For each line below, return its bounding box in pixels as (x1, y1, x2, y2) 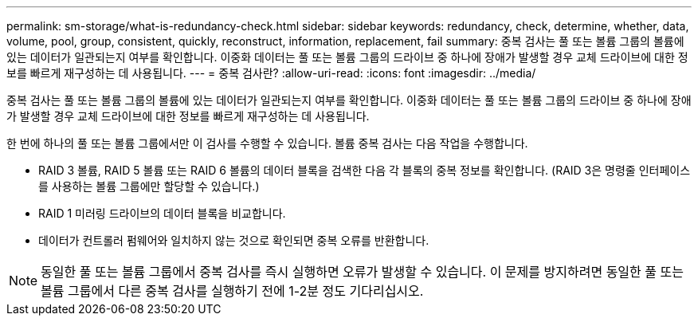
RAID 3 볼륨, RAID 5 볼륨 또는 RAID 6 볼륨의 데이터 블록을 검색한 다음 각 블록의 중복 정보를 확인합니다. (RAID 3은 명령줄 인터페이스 (38, 163, 691, 177)
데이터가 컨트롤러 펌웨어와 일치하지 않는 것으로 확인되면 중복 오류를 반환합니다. (38, 234, 429, 247)
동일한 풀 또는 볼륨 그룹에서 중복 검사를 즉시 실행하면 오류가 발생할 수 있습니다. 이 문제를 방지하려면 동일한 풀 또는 (41, 264, 684, 280)
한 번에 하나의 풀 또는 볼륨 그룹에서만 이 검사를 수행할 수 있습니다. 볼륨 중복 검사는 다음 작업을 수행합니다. (6, 136, 528, 150)
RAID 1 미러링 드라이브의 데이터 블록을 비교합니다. (38, 206, 286, 220)
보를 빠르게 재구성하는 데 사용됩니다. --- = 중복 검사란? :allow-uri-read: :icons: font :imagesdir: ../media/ (6, 66, 536, 80)
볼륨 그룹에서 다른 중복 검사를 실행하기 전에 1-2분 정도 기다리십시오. (41, 283, 424, 299)
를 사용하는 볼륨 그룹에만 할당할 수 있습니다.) (38, 179, 260, 193)
